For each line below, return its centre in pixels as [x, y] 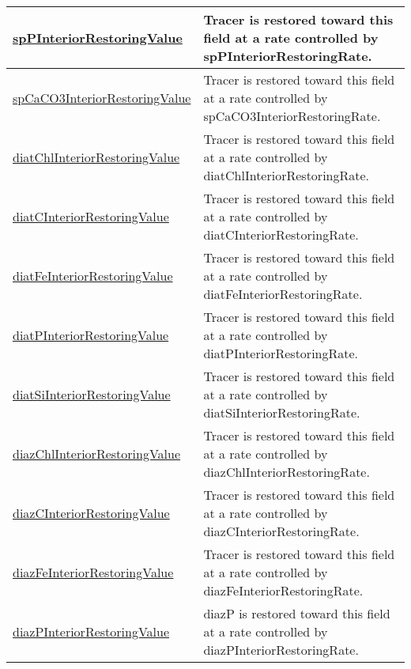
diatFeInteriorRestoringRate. [283, 294]
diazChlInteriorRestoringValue [97, 454]
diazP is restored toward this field [297, 613]
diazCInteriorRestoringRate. [281, 531]
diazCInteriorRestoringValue [91, 513]
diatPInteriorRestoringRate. [281, 353]
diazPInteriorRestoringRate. [281, 650]
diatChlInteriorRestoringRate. [287, 175]
